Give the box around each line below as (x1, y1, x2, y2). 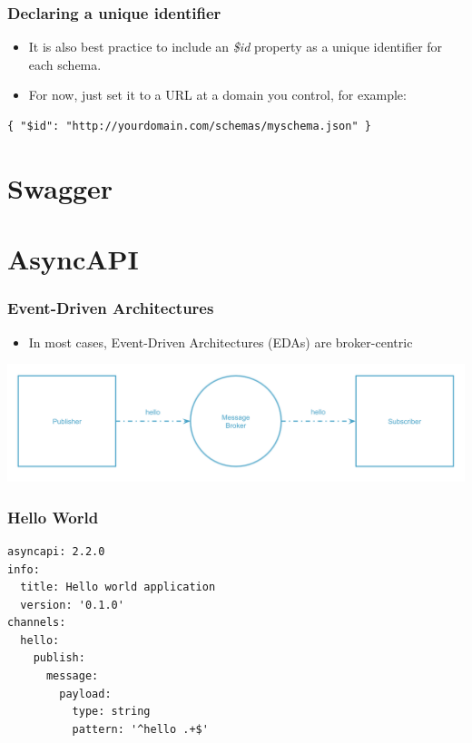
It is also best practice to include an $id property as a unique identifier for (28, 37, 443, 56)
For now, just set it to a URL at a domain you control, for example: (28, 85, 407, 104)
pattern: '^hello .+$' (72, 722, 209, 736)
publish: (33, 651, 85, 665)
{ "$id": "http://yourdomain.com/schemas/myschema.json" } (7, 120, 371, 132)
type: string (72, 705, 151, 719)
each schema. (28, 54, 102, 73)
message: (45, 670, 99, 683)
